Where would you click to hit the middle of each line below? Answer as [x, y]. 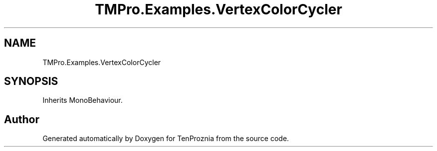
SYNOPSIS [31, 81]
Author [22, 119]
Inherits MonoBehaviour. [83, 100]
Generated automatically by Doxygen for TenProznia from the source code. [166, 139]
